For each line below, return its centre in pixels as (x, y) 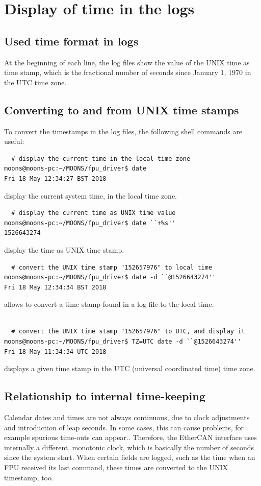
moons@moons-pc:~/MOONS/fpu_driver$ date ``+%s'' (90, 223)
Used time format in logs (71, 41)
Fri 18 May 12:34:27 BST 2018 (55, 178)
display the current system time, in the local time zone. (90, 195)
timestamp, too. (29, 477)
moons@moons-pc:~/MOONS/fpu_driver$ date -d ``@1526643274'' (110, 277)
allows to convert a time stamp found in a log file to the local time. (109, 304)
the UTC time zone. (35, 82)
